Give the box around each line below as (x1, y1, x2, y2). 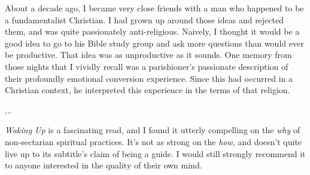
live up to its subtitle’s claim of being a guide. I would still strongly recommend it (5, 147, 306, 159)
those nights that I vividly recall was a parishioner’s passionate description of (5, 60, 288, 72)
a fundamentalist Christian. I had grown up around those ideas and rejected (5, 13, 284, 26)
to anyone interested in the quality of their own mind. (5, 159, 202, 171)
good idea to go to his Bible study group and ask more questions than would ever (5, 36, 304, 49)
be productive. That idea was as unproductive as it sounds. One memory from (5, 48, 292, 61)
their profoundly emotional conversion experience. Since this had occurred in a (5, 72, 293, 84)
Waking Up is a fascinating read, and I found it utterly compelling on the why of (5, 124, 300, 136)
